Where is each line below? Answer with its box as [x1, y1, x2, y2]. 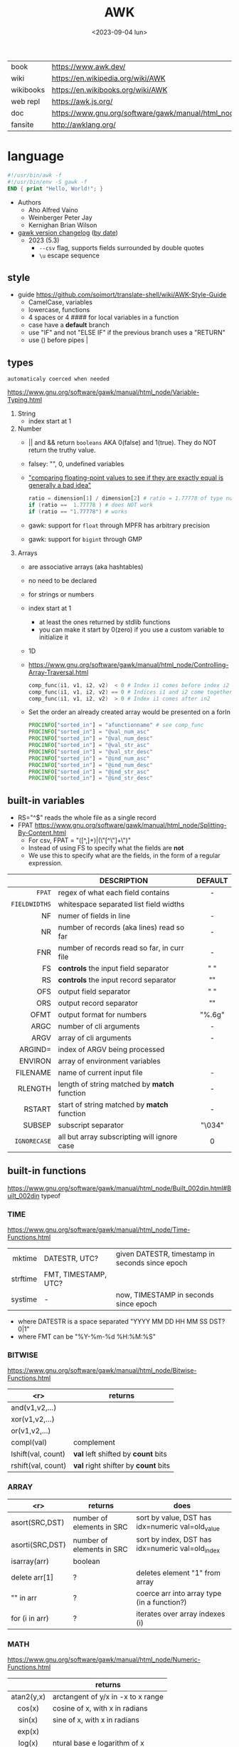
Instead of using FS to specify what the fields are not [28, 844, 184, 852]
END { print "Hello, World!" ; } [7, 185, 103, 192]
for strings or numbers [28, 589, 95, 599]
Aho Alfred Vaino [28, 205, 78, 214]
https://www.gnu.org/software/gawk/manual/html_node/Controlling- [28, 660, 229, 669]
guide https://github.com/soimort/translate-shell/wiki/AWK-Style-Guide [17, 290, 227, 299]
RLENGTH [17, 1084, 52, 1094]
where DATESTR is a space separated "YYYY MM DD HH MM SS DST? [17, 1317, 225, 1326]
